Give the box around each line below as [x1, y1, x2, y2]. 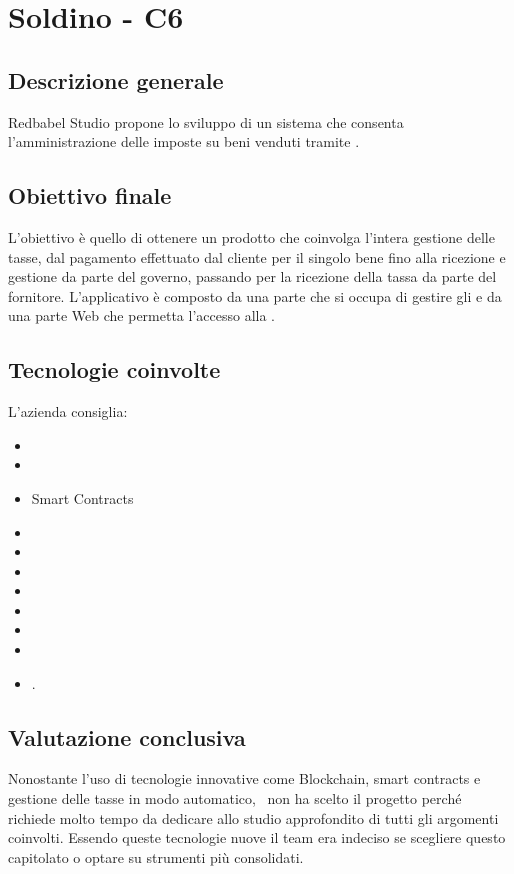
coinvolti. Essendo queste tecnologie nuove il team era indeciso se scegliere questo [8, 827, 506, 848]
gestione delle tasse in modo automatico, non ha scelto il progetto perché [8, 788, 462, 809]
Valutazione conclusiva [8, 721, 246, 752]
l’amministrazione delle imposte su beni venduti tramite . [8, 131, 360, 152]
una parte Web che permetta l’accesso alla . [8, 305, 275, 326]
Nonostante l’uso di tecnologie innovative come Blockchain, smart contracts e [8, 768, 481, 789]
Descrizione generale [8, 64, 224, 95]
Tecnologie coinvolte [8, 354, 221, 385]
